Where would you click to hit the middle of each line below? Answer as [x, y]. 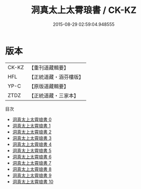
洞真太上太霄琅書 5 [32, 150]
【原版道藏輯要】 [49, 86]
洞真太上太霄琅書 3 [32, 138]
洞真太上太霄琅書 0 [32, 119]
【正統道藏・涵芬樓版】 [56, 77]
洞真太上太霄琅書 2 [32, 132]
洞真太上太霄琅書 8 [32, 169]
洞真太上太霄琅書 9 [32, 175]
